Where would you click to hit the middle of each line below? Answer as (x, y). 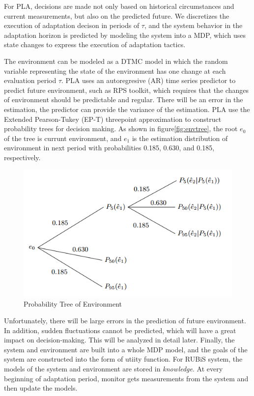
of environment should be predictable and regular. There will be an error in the (124, 99)
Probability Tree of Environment (73, 304)
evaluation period (30, 80)
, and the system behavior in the (193, 25)
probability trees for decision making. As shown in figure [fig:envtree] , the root (121, 128)
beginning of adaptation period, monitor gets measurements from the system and (126, 378)
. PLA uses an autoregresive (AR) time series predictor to (149, 80)
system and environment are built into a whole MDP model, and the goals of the (126, 349)
